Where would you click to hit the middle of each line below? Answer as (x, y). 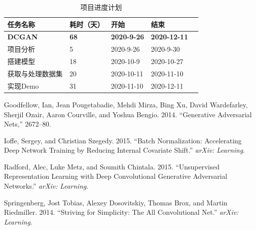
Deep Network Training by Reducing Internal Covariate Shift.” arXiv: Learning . (125, 150)
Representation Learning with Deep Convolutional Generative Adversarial (116, 176)
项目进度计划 (101, 7)
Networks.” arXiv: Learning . (46, 186)
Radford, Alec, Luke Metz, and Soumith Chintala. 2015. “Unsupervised (112, 166)
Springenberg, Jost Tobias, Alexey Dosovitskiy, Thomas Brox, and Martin (116, 202)
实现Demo (23, 85)
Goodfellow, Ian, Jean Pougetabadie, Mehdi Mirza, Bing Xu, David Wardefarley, (126, 104)
